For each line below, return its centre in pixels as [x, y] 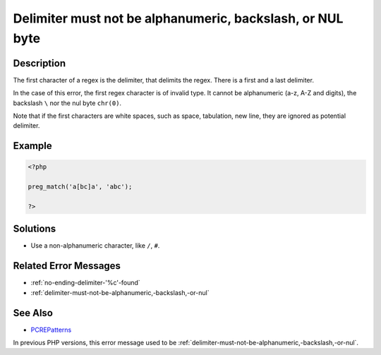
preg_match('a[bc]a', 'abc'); [80, 187]
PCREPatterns [51, 330]
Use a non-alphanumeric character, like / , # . [95, 246]
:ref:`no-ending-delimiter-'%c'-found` [85, 283]
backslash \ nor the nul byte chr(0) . [67, 103]
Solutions [35, 229]
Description [40, 63]
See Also [33, 313]
